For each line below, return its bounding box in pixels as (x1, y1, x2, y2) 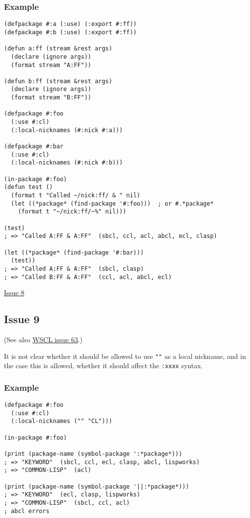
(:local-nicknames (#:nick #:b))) (11, 159, 123, 166)
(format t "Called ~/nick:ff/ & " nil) (11, 192, 141, 199)
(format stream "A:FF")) (11, 61, 91, 69)
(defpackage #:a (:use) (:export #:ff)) (4, 21, 137, 28)
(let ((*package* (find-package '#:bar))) (4, 249, 144, 256)
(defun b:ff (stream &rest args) (4, 77, 112, 85)
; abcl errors (4, 507, 50, 515)
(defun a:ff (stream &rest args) (4, 45, 112, 52)
